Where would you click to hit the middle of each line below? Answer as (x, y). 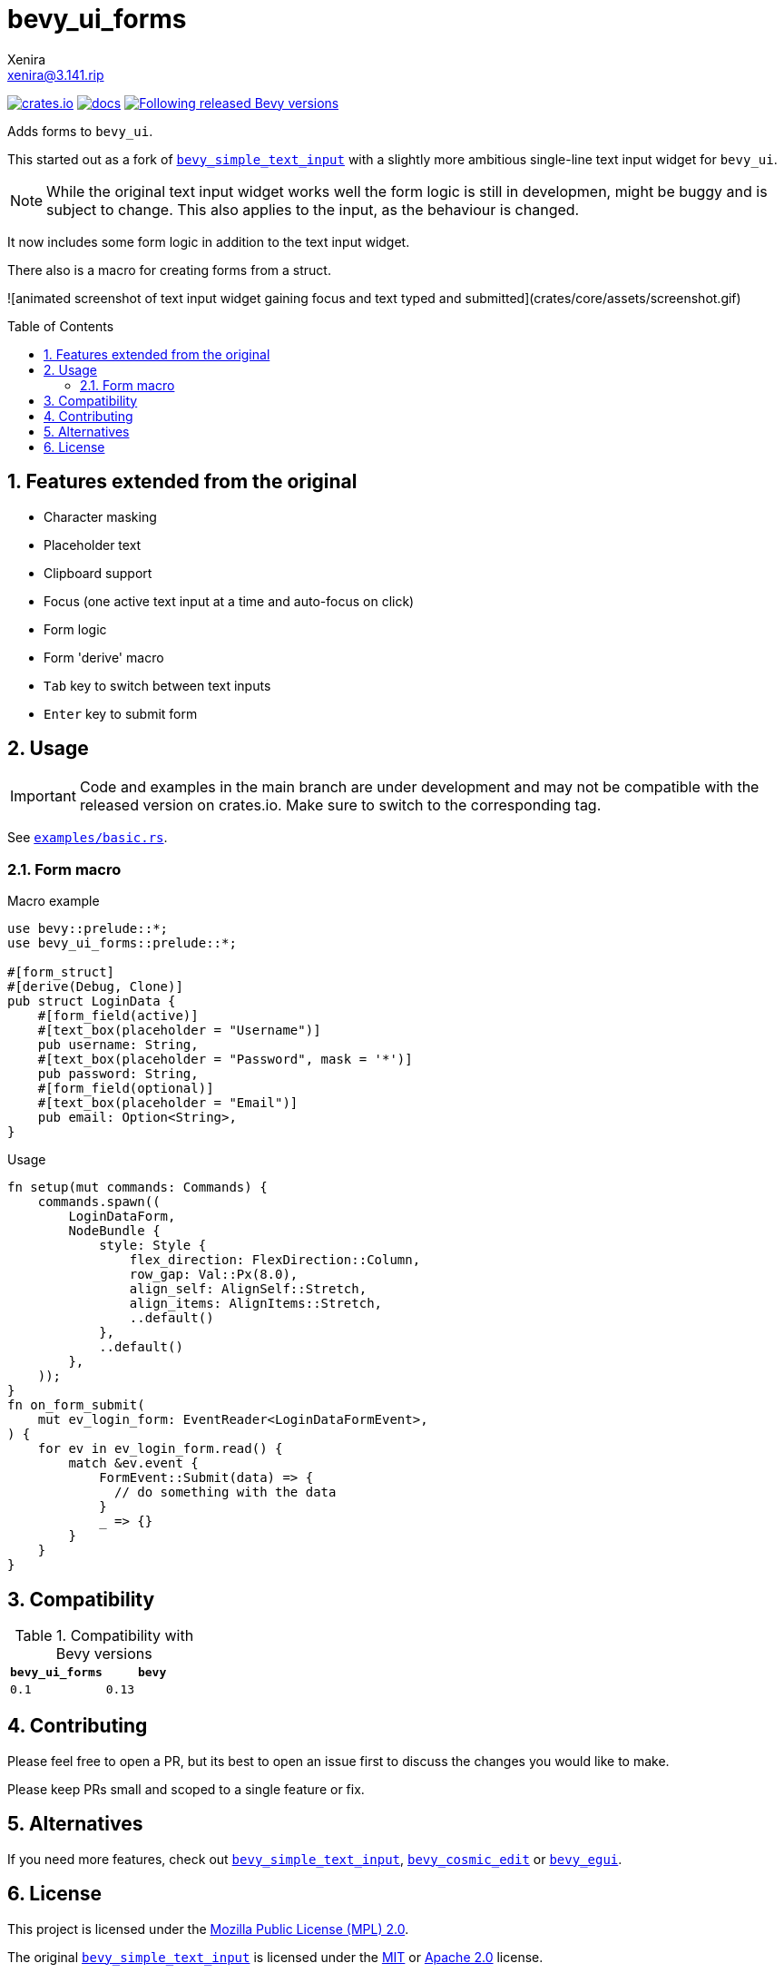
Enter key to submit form (121, 713)
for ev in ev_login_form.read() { (160, 1449)
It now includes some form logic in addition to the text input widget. (209, 241)
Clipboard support (98, 573)
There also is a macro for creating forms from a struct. (169, 270)
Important (43, 796)
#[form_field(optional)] (126, 1089)
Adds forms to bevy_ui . (80, 131)
